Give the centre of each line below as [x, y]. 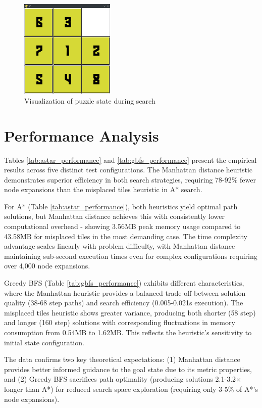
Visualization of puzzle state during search [90, 100]
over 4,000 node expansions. [47, 266]
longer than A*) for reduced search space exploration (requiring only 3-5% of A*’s [131, 389]
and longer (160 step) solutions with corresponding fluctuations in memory [120, 322]
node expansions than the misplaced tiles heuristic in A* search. [103, 189]
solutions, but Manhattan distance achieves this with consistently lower [114, 216]
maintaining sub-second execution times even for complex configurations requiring [131, 256]
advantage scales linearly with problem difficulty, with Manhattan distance [120, 246]
